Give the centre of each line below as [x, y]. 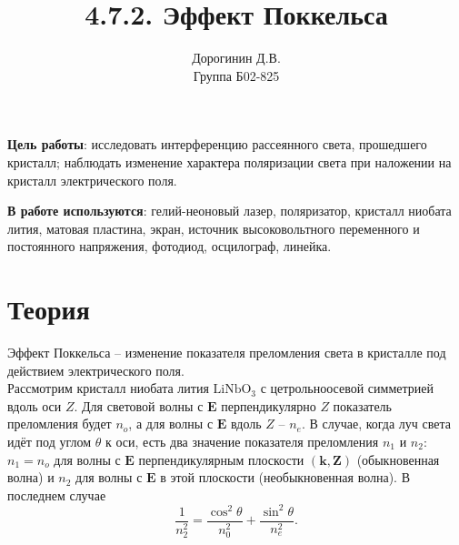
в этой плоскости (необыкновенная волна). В [285, 477]
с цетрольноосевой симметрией [347, 388]
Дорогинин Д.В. [236, 58]
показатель [362, 405]
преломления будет [60, 424]
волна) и [31, 477]
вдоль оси [35, 405]
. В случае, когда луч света [376, 424]
